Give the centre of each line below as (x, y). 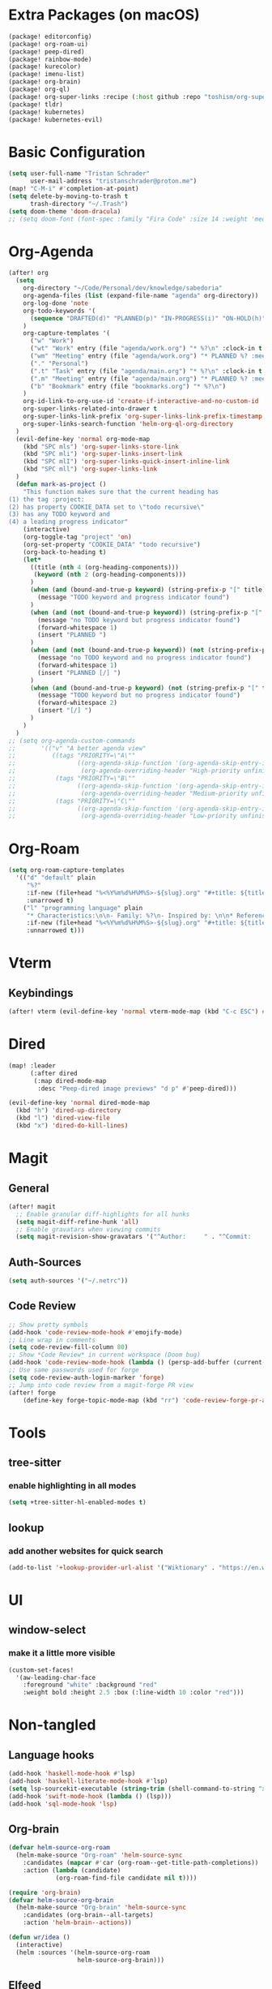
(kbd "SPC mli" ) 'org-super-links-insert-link (103, 454)
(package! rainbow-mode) (50, 59)
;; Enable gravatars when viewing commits (88, 1229)
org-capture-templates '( (67, 333)
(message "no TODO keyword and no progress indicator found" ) (144, 658)
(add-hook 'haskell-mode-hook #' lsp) (72, 1774)
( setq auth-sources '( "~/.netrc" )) (68, 1281)
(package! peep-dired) (47, 52)
